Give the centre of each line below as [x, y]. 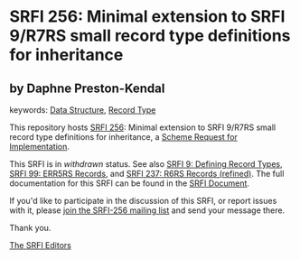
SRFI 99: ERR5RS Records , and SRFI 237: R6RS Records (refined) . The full [147, 174]
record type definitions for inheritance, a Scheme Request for [123, 137]
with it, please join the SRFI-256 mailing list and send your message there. [147, 210]
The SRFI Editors [41, 245]
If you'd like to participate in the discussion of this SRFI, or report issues [143, 201]
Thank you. [30, 228]
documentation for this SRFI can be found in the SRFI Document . [130, 183]
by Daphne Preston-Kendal [87, 88]
